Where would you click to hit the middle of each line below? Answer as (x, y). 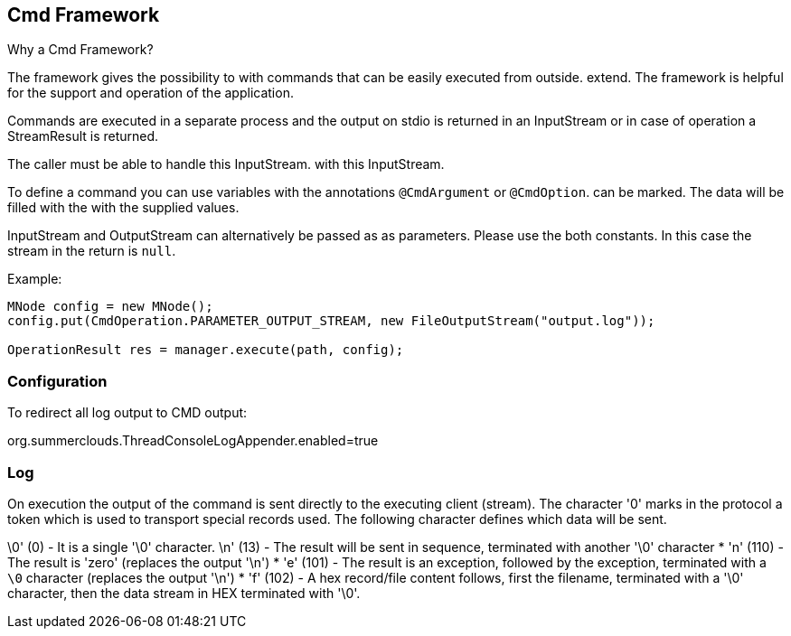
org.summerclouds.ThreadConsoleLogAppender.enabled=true (193, 441)
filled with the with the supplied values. (123, 208)
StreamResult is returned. (83, 136)
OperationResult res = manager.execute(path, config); (206, 350)
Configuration (57, 381)
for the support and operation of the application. (151, 93)
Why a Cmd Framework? (80, 50)
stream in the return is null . (92, 251)
